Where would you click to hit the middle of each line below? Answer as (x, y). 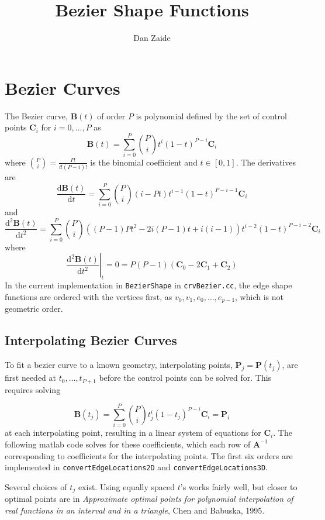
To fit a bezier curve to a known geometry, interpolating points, (119, 365)
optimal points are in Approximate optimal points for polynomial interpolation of (149, 499)
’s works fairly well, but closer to (239, 486)
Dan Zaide (152, 38)
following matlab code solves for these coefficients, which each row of (128, 444)
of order (111, 116)
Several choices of (36, 486)
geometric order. (34, 309)
